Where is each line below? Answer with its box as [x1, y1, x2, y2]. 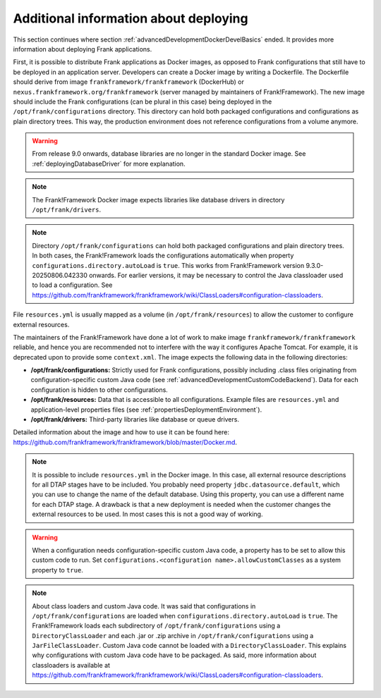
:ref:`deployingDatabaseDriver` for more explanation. [32, 159, 186, 168]
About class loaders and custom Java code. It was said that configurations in [32, 601, 256, 610]
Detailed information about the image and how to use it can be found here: [13, 428, 229, 436]
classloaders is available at [32, 661, 111, 669]
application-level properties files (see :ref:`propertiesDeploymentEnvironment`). [30, 405, 262, 414]
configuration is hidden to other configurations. [30, 385, 169, 394]
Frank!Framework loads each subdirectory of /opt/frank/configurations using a [32, 621, 281, 630]
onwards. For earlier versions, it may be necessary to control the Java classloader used [88, 271, 344, 279]
